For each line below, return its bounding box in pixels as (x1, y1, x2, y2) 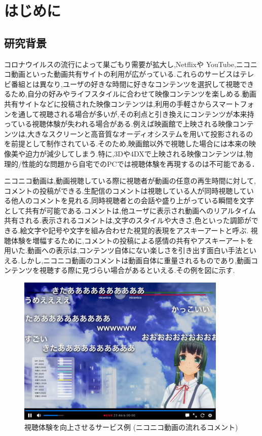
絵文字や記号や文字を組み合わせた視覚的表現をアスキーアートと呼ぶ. (20, 225, 249, 236)
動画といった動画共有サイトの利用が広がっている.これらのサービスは (11, 69, 240, 79)
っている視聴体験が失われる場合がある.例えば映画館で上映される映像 (4, 118, 233, 129)
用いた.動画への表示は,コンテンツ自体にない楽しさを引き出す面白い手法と (4, 245, 249, 256)
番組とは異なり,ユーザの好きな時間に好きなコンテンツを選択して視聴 (11, 78, 240, 89)
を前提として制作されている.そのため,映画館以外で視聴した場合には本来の (4, 138, 249, 149)
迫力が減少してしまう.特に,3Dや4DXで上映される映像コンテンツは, (25, 148, 246, 159)
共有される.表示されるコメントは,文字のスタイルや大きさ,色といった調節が (4, 215, 251, 226)
